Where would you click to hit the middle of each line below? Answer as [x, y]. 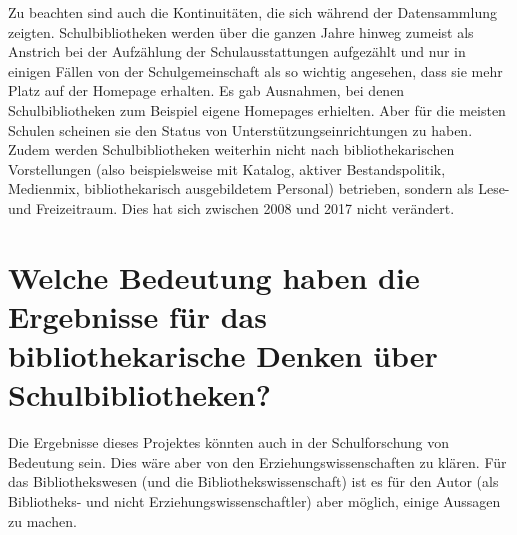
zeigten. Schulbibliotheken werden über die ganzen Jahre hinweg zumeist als [241, 31]
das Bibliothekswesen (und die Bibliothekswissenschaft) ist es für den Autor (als [253, 481]
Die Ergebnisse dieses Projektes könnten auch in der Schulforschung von [229, 442]
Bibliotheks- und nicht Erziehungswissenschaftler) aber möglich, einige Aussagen [254, 501]
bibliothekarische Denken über [223, 355]
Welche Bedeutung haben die [214, 276]
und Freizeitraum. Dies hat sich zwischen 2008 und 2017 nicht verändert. [231, 207]
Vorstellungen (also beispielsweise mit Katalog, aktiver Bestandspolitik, [227, 168]
